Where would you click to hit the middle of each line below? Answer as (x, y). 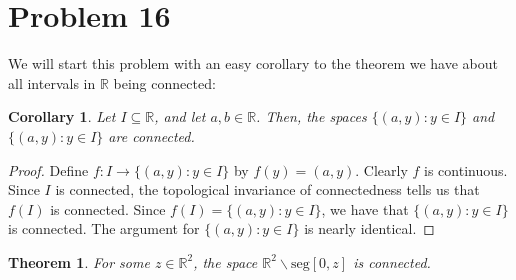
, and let (180, 116)
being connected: (164, 82)
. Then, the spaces (311, 116)
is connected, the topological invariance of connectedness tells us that (267, 189)
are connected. (151, 135)
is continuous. (466, 169)
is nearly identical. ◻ (369, 228)
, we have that (365, 208)
